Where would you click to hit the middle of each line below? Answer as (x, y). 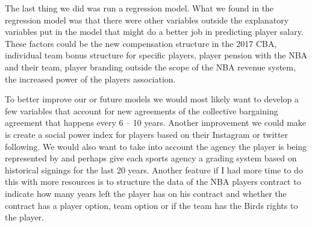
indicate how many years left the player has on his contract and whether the (146, 193)
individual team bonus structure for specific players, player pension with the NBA (156, 55)
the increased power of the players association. (90, 79)
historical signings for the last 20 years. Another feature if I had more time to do (154, 169)
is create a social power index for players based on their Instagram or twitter (147, 134)
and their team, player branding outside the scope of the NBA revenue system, (150, 67)
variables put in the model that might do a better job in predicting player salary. (154, 32)
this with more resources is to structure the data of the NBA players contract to (153, 182)
